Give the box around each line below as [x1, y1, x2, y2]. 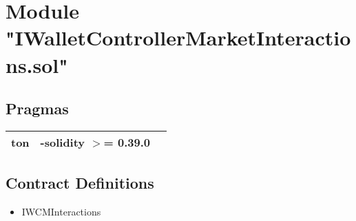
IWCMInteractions [21, 204, 101, 219]
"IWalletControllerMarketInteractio [6, 23, 351, 52]
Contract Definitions [6, 172, 154, 193]
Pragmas [6, 98, 69, 119]
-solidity [40, 134, 85, 150]
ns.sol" [6, 50, 68, 78]
